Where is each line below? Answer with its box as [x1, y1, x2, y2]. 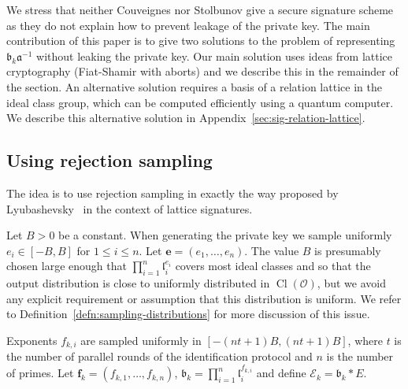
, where [347, 332, 383, 348]
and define [256, 365, 306, 381]
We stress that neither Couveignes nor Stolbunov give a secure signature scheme [6, 2, 394, 17]
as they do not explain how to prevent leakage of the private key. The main [6, 17, 370, 33]
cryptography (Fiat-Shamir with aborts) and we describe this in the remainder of [6, 63, 399, 80]
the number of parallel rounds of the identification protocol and [6, 348, 313, 365]
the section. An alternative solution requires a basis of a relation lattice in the [6, 78, 382, 94]
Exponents [6, 332, 57, 348]
